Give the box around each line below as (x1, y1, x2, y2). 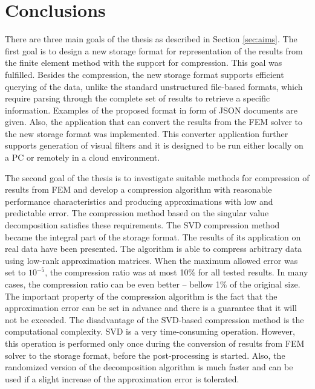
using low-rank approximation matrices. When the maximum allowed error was (5, 254, 298, 266)
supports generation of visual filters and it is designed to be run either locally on (5, 139, 304, 152)
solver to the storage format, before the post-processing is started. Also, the (5, 349, 285, 361)
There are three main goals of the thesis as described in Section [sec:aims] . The (5, 33, 297, 45)
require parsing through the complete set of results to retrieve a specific (5, 92, 270, 104)
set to (5, 266, 26, 278)
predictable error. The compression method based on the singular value (5, 207, 269, 219)
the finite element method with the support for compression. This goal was (5, 56, 282, 69)
